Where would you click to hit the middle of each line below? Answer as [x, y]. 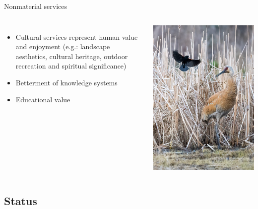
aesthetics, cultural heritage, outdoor [72, 56]
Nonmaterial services [35, 6]
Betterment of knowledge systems [66, 82]
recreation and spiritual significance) [71, 66]
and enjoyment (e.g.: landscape [63, 46]
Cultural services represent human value [77, 36]
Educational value [43, 99]
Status [21, 200]
